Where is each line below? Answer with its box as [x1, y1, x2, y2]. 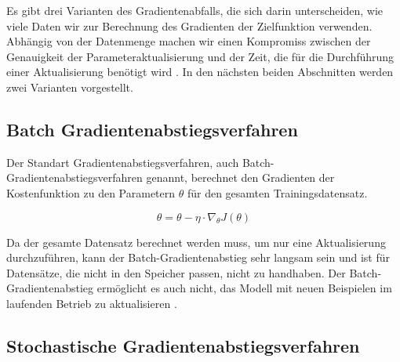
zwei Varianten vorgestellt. [6, 78, 133, 95]
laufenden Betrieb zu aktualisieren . [6, 295, 177, 311]
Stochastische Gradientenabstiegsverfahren [6, 333, 360, 357]
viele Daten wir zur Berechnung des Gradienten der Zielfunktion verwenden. [6, 17, 373, 34]
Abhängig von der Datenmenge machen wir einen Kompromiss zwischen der [6, 33, 371, 49]
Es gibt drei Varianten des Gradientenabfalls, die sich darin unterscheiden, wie [6, 2, 384, 18]
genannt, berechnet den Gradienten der [146, 169, 335, 186]
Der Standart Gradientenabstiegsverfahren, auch [6, 154, 239, 170]
